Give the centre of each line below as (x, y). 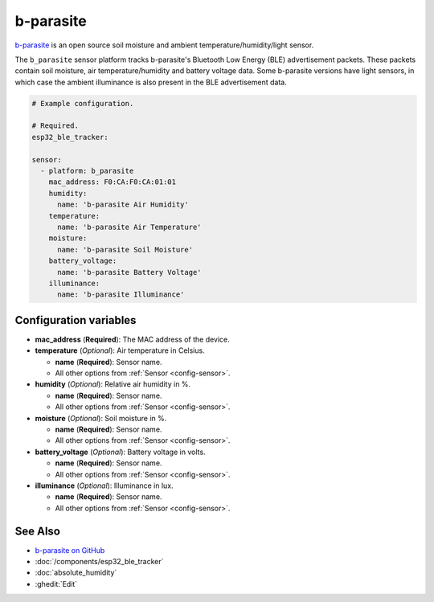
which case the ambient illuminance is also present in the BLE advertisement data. (151, 82)
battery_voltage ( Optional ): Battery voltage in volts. (120, 452)
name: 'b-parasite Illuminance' (121, 295)
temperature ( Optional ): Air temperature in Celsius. (120, 350)
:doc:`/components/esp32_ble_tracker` (99, 561)
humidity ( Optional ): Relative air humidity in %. (113, 384)
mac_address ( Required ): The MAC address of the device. (133, 339)
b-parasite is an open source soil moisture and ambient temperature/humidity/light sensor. (164, 45)
